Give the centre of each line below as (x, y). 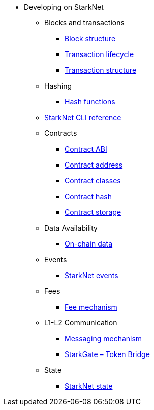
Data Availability (71, 228)
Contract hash (88, 196)
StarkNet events (91, 275)
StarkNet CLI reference (83, 117)
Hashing (58, 86)
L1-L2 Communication (81, 323)
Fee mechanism (91, 307)
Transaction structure (101, 70)
